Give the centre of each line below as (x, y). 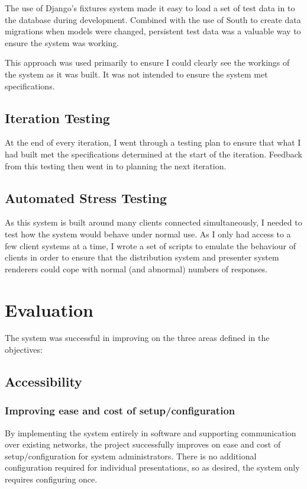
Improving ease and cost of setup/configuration (120, 411)
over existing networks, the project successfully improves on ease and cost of (143, 444)
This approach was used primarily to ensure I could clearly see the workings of (147, 62)
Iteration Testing (57, 118)
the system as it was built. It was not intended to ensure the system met (136, 74)
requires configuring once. (51, 479)
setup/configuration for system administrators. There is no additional (131, 456)
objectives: (24, 350)
